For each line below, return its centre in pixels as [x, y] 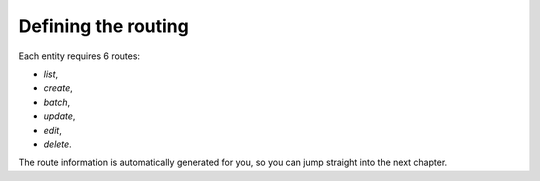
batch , [56, 102]
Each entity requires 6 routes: [79, 56]
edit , [52, 130]
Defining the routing [103, 26]
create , [58, 88]
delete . [57, 144]
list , [51, 74]
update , [59, 116]
